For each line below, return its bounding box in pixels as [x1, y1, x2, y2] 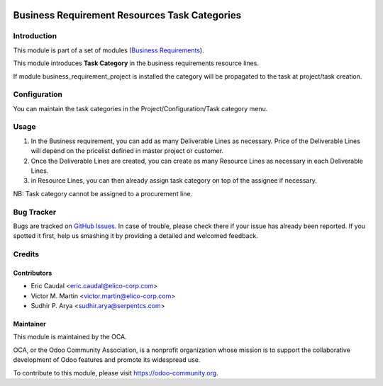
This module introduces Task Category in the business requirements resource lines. [13, 59, 259, 67]
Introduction [13, 31, 57, 41]
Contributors [13, 268, 52, 277]
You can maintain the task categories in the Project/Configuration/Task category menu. [13, 104, 268, 113]
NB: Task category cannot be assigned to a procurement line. [13, 189, 193, 198]
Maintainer [13, 319, 46, 329]
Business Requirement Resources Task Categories [13, 9, 241, 21]
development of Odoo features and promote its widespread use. [13, 356, 201, 364]
